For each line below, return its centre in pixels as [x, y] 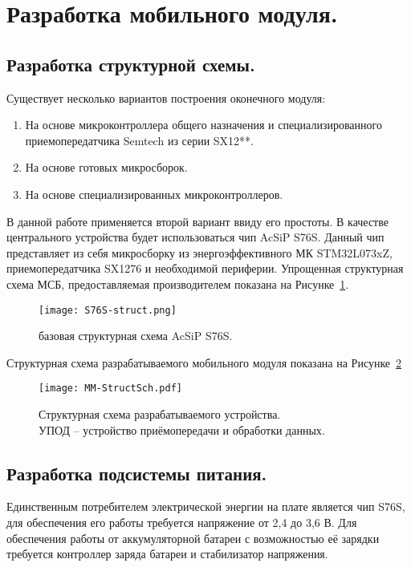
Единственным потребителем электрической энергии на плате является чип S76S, [206, 506]
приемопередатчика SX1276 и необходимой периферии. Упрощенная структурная [205, 268]
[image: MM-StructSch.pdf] [110, 389]
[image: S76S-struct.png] [108, 310]
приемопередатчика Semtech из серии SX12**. [139, 140]
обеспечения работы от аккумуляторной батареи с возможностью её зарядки [193, 538]
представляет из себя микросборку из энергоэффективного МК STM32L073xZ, [199, 252]
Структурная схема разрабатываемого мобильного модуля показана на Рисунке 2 [204, 362]
